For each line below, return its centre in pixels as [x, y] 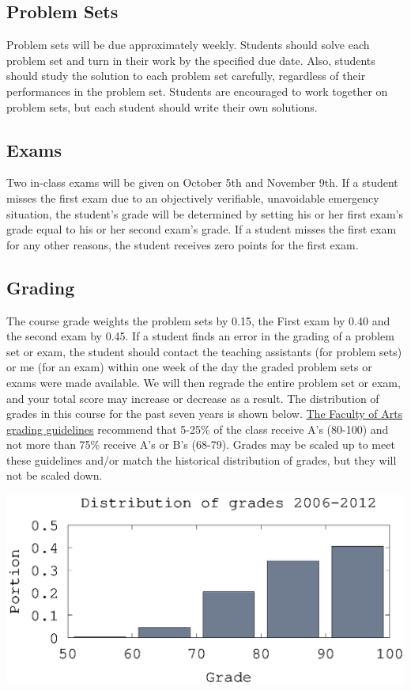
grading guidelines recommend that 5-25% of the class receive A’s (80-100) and [198, 429]
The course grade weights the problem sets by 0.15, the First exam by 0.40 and [198, 320]
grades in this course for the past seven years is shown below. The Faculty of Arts [205, 414]
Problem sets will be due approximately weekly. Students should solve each [188, 45]
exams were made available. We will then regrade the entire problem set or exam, [204, 382]
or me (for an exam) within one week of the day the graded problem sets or [189, 367]
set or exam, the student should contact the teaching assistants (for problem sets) [204, 351]
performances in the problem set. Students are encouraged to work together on [197, 91]
